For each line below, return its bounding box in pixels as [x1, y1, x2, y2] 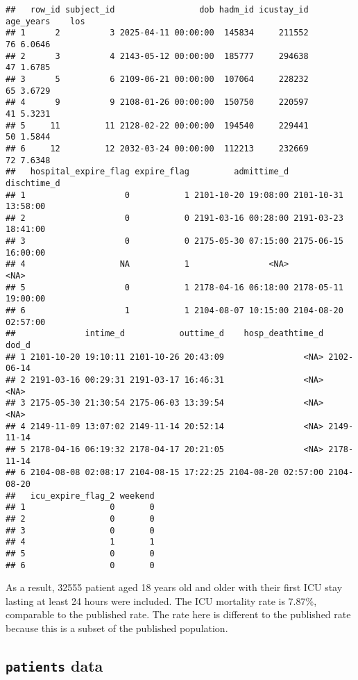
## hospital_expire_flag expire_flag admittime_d [6, 167, 289, 177]
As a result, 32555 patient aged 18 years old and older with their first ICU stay [6, 580, 343, 595]
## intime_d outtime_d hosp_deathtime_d [6, 329, 324, 339]
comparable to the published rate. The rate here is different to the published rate [6, 607, 351, 622]
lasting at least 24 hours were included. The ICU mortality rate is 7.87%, [6, 593, 317, 608]
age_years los [6, 16, 85, 26]
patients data [6, 654, 103, 676]
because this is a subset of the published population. [6, 620, 228, 635]
